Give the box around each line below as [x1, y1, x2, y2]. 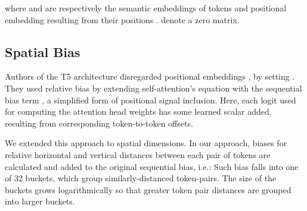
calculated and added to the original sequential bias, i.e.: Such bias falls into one [5, 160, 299, 172]
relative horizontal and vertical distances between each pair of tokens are [5, 148, 271, 160]
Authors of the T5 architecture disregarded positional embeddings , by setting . [5, 70, 295, 83]
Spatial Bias [5, 42, 80, 61]
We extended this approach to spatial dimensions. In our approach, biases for [5, 137, 287, 149]
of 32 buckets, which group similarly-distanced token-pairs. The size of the [5, 172, 277, 184]
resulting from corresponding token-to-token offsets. [5, 116, 193, 129]
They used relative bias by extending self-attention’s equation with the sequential [5, 81, 302, 94]
